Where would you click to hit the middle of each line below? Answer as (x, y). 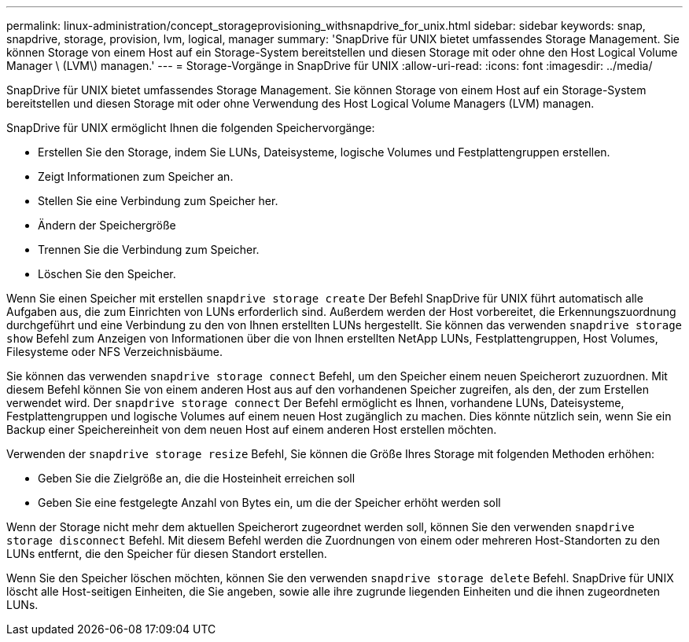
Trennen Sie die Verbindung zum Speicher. (149, 249)
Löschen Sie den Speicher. (107, 274)
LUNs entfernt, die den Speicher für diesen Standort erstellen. (167, 554)
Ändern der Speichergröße (107, 225)
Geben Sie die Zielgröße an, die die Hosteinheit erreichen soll (197, 478)
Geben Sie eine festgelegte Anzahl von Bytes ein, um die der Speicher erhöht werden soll (269, 503)
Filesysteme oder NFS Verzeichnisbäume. (114, 352)
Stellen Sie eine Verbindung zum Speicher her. (158, 201)
